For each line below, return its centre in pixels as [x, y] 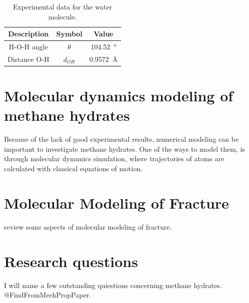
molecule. [62, 16]
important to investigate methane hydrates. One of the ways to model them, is [124, 149]
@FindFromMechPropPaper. [48, 295]
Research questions [71, 261]
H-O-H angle [28, 47]
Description [28, 34]
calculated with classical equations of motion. [73, 168]
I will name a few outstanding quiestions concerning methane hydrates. [113, 285]
